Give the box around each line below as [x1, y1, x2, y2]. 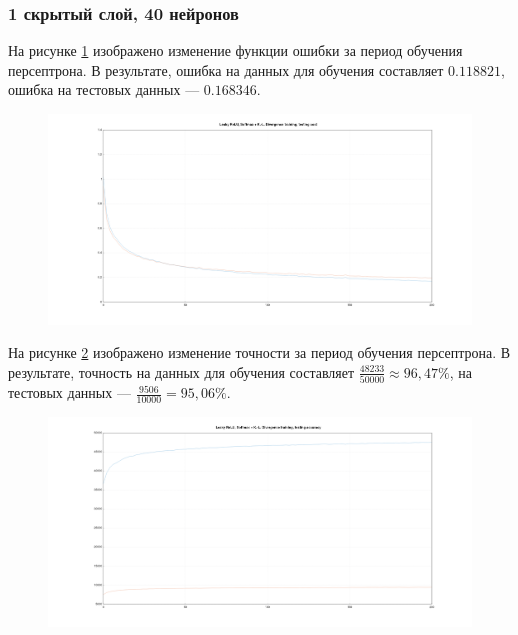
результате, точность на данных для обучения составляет [8, 361, 355, 382]
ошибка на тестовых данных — [8, 79, 200, 100]
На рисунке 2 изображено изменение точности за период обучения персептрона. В [8, 342, 511, 363]
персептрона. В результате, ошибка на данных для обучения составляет [8, 59, 444, 80]
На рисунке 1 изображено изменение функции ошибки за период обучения [8, 40, 463, 61]
